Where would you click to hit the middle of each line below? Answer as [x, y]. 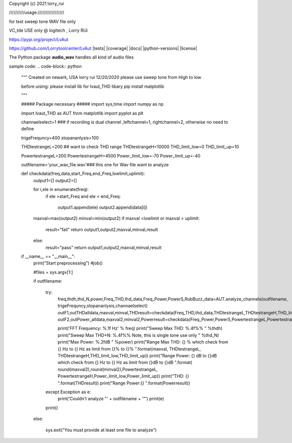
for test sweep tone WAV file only [42, 21]
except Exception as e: [68, 392]
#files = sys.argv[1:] [53, 272]
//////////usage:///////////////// [36, 13]
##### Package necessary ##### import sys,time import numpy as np [92, 104]
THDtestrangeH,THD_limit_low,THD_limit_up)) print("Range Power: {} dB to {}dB [137, 356]
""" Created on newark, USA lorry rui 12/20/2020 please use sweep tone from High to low [111, 77]
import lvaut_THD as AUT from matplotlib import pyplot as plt [82, 113]
